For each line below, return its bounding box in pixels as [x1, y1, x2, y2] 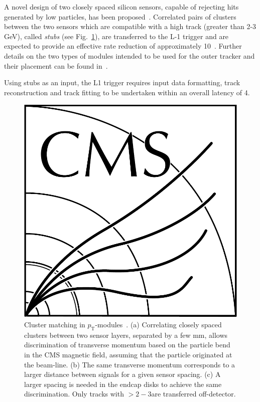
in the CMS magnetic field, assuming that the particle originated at [24, 349, 232, 359]
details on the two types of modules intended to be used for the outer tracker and [4, 50, 255, 61]
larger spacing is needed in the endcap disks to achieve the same [24, 378, 222, 389]
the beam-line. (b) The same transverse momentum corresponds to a [24, 359, 235, 369]
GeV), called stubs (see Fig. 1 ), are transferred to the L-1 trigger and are [4, 31, 229, 41]
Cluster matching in [24, 319, 85, 329]
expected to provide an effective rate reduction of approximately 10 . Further [4, 41, 242, 51]
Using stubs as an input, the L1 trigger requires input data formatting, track [4, 77, 240, 88]
